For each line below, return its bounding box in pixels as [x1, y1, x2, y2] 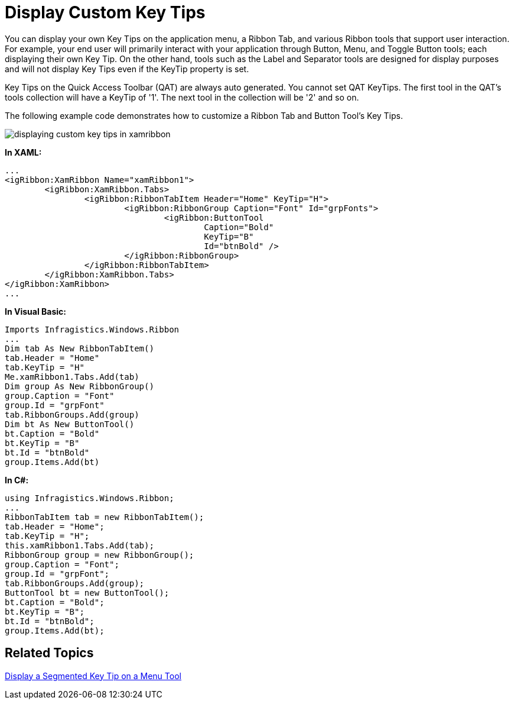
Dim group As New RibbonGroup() [5, 381, 154, 391]
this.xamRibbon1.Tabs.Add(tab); [5, 540, 154, 550]
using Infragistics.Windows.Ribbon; [5, 493, 174, 503]
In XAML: [5, 147, 42, 157]
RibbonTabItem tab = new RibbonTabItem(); [5, 512, 204, 522]
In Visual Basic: [5, 306, 66, 317]
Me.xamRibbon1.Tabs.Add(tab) [5, 372, 139, 382]
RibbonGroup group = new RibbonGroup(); [5, 550, 194, 560]
